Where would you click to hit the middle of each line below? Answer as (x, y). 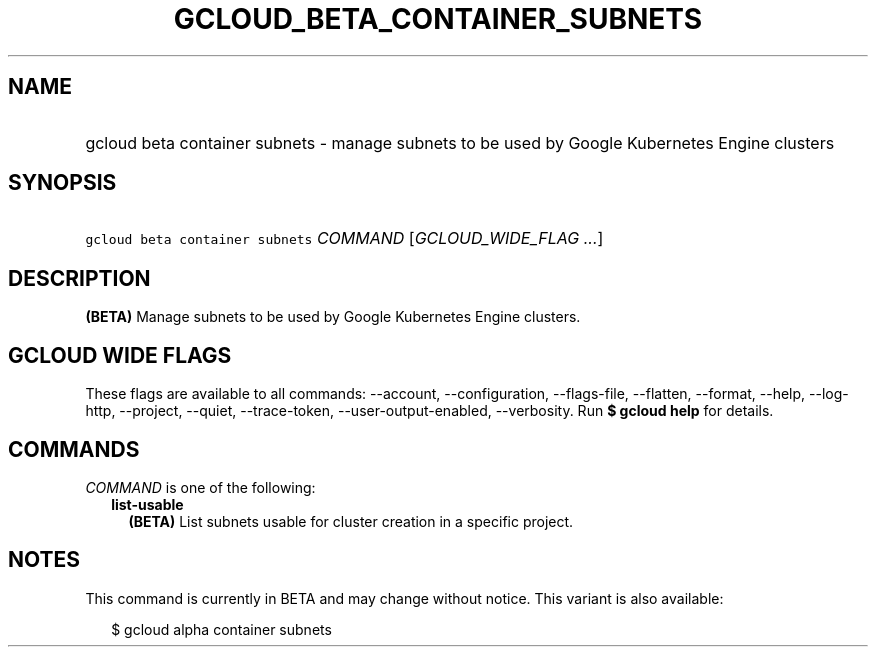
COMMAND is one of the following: (200, 487)
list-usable (147, 504)
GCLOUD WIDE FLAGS (120, 355)
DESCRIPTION (79, 278)
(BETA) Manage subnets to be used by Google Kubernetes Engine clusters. (333, 317)
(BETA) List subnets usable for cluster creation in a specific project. (351, 521)
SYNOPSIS (62, 183)
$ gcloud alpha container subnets (221, 629)
